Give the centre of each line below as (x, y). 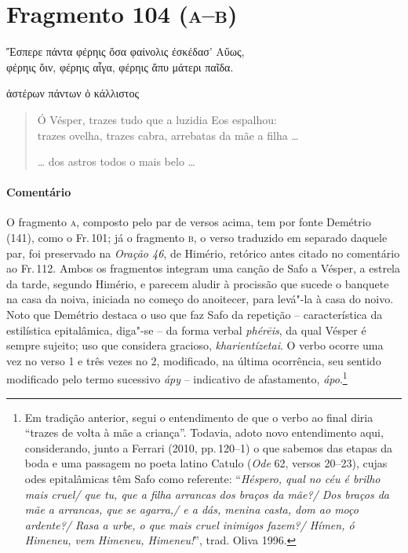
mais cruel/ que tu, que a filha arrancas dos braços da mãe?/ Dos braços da (207, 494)
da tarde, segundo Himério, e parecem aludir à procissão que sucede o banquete (198, 283)
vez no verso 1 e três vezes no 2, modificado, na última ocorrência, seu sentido (194, 360)
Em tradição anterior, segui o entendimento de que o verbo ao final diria (199, 417)
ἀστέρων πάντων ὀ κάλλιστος (73, 93)
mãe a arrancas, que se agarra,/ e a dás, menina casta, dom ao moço (191, 509)
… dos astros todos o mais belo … (116, 161)
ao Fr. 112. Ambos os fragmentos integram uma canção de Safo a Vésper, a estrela (203, 268)
